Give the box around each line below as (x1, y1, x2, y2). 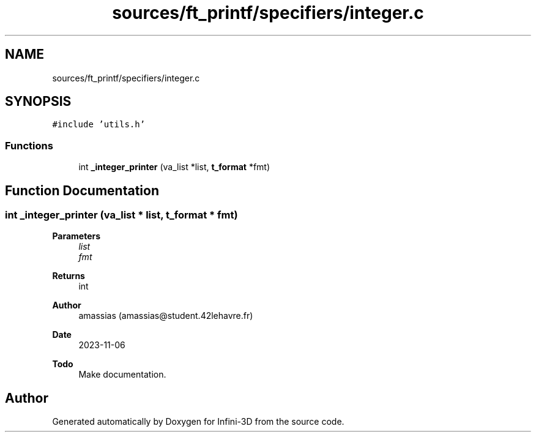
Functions (5, 139, 53, 152)
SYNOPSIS (5, 94, 72, 110)
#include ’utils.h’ (52, 119, 146, 130)
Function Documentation (5, 182, 159, 198)
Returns (52, 271, 85, 282)
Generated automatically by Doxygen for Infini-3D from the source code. (52, 416, 344, 427)
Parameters (52, 231, 101, 242)
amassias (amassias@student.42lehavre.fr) (78, 310, 253, 321)
